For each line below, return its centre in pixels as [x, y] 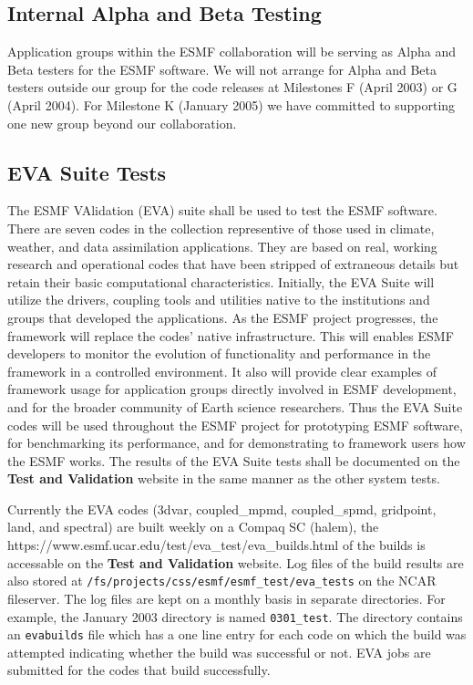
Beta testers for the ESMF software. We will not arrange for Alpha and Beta [222, 69]
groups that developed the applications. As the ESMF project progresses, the [223, 317]
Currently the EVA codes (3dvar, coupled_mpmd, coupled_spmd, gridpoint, [222, 509]
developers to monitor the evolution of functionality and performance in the [219, 353]
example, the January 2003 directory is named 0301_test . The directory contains [235, 616]
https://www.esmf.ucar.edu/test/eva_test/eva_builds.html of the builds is [216, 545]
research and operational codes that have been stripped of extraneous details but [233, 264]
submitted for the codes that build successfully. [139, 670]
